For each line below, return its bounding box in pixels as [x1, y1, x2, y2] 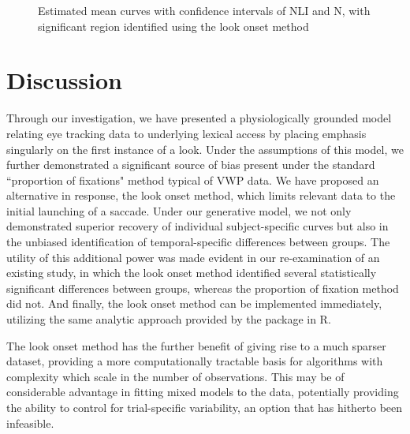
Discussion [6, 64, 122, 96]
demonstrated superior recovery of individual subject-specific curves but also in [6, 218, 389, 234]
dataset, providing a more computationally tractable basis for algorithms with [6, 353, 383, 369]
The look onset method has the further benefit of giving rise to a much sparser [6, 337, 386, 354]
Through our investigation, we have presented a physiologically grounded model [6, 110, 392, 126]
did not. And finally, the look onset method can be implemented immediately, [6, 295, 382, 312]
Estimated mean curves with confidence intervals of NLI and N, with [38, 2, 371, 18]
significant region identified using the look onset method [38, 17, 309, 34]
